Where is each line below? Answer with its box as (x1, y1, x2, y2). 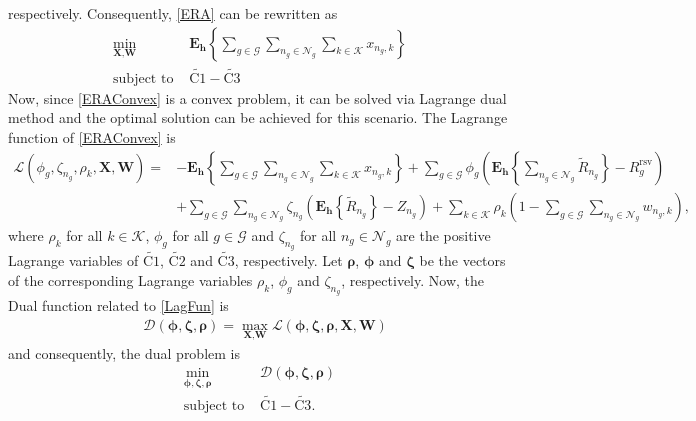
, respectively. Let (234, 250, 343, 271)
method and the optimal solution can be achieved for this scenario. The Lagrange (8, 107, 508, 128)
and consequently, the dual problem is (8, 342, 240, 363)
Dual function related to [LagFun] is (8, 294, 229, 315)
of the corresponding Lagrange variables (8, 269, 253, 290)
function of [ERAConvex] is (8, 127, 176, 148)
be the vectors (419, 250, 506, 271)
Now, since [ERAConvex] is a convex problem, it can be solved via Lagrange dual (8, 87, 507, 108)
